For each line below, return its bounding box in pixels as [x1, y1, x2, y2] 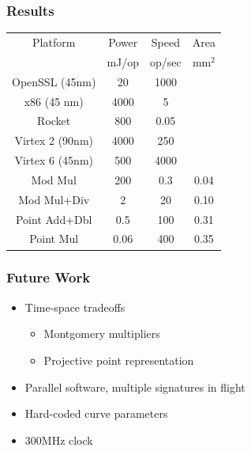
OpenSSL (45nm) [12, 73, 96, 89]
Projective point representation [43, 351, 194, 368]
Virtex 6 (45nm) [14, 152, 93, 169]
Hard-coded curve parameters [24, 405, 168, 422]
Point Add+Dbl [15, 210, 92, 227]
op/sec [150, 53, 182, 70]
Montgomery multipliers [43, 325, 160, 342]
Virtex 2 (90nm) [14, 132, 93, 149]
